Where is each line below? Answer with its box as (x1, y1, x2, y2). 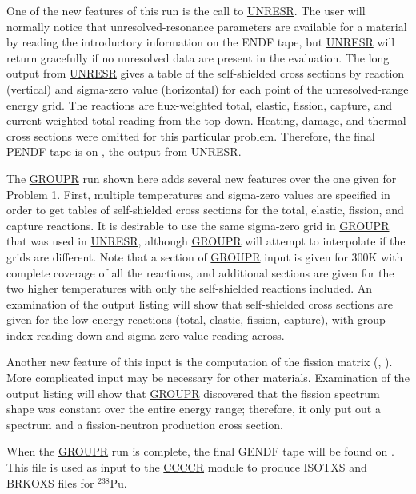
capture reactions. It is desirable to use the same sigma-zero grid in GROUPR (6, 217, 390, 233)
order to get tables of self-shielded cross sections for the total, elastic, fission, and (6, 201, 404, 218)
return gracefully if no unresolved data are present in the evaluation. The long (6, 49, 390, 66)
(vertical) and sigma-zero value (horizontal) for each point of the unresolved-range (6, 80, 409, 97)
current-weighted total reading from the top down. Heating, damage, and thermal (6, 112, 406, 129)
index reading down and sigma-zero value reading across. (6, 326, 285, 343)
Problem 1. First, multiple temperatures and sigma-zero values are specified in (6, 185, 390, 202)
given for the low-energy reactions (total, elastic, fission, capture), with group (6, 311, 386, 328)
